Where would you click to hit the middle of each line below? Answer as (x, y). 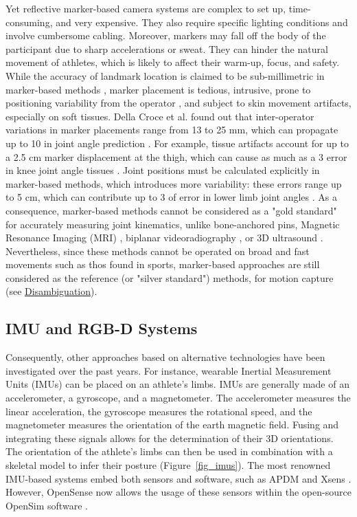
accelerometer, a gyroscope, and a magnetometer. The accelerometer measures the (178, 398)
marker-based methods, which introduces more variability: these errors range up (174, 183)
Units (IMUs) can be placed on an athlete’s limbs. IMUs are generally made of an (177, 384)
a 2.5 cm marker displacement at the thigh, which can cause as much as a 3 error (176, 156)
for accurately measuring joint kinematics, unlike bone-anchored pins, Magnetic (173, 224)
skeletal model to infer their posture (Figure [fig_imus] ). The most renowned (168, 465)
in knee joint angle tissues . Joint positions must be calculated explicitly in (163, 170)
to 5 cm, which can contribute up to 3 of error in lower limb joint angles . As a (171, 197)
